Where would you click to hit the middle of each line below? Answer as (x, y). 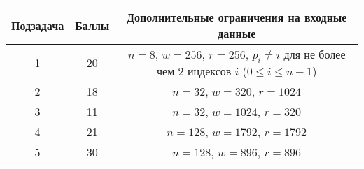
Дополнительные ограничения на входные (237, 17)
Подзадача (38, 25)
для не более (315, 54)
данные (237, 33)
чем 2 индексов (194, 71)
